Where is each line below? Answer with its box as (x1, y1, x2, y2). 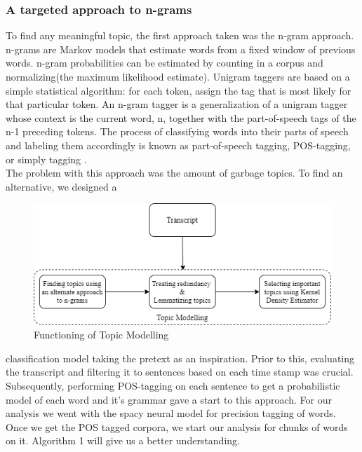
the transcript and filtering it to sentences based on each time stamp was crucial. (6, 364, 354, 379)
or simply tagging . (6, 151, 87, 166)
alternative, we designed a (6, 179, 117, 193)
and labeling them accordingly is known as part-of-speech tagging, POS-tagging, (6, 137, 351, 152)
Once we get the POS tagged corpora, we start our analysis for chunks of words (6, 419, 348, 434)
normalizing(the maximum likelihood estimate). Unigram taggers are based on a (6, 69, 350, 83)
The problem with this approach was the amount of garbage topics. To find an (6, 165, 343, 180)
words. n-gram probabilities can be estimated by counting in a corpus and (6, 55, 323, 70)
